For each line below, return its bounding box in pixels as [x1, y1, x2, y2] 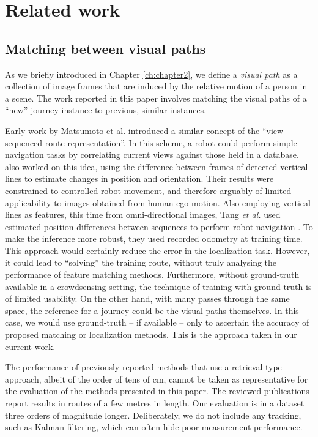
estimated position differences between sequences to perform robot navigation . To [5, 220, 313, 233]
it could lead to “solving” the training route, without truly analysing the [5, 256, 277, 269]
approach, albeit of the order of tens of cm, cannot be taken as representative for [5, 372, 308, 385]
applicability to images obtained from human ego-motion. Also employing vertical [5, 196, 311, 209]
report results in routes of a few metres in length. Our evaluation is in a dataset [5, 397, 305, 409]
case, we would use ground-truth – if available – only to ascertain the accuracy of [5, 316, 309, 329]
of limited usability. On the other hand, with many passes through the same [5, 292, 290, 305]
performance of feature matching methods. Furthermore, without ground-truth [5, 268, 300, 281]
